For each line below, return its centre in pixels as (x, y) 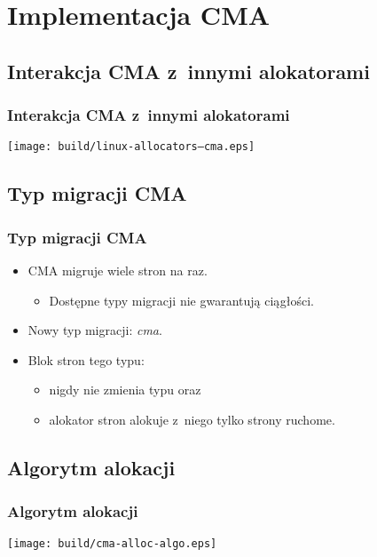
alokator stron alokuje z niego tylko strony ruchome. (192, 419)
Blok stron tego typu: (86, 359)
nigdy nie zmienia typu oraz (125, 390)
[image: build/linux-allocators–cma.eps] (131, 147)
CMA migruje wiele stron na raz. (118, 271)
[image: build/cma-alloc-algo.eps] (112, 543)
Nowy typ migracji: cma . (95, 330)
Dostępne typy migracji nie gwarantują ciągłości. (181, 300)
